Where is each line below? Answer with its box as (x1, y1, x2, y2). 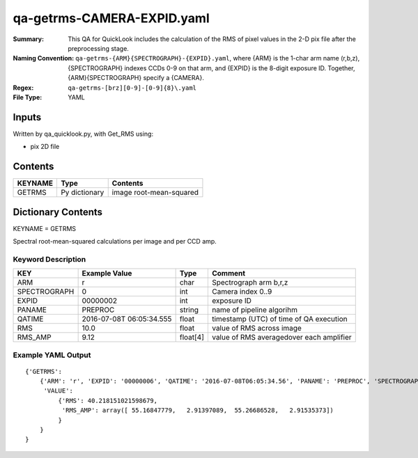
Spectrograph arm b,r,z (211, 278, 288, 287)
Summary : (13, 35, 45, 43)
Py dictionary (60, 188, 104, 198)
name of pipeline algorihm (211, 305, 297, 315)
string (179, 305, 199, 315)
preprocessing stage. (68, 44, 129, 52)
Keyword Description (13, 254, 86, 264)
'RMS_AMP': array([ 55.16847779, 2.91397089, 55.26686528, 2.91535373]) (61, 406, 334, 414)
